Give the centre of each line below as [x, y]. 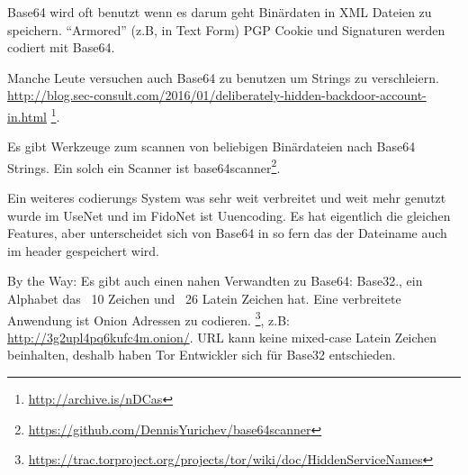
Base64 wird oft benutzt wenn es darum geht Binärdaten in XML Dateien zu [220, 12]
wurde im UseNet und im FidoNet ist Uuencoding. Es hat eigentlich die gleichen [229, 215]
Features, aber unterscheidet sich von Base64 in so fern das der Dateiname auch [227, 233]
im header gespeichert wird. [83, 250]
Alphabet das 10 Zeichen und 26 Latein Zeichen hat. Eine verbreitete [204, 299]
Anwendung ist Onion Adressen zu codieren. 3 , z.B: [148, 318]
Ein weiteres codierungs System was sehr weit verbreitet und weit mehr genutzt [227, 198]
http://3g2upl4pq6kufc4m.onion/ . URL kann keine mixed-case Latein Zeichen [222, 337]
